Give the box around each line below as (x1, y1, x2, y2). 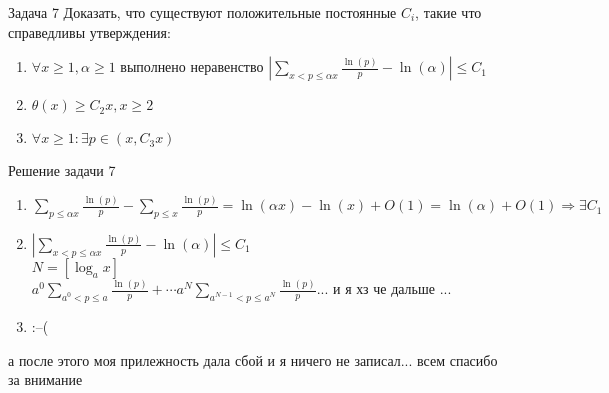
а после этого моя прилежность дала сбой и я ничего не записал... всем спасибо (8, 349, 498, 370)
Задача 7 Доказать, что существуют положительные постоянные (8, 2, 397, 22)
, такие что (415, 2, 482, 22)
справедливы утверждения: (8, 21, 171, 42)
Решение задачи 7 (8, 160, 116, 181)
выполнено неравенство (120, 56, 264, 77)
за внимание (8, 369, 83, 390)
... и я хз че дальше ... (316, 278, 452, 299)
